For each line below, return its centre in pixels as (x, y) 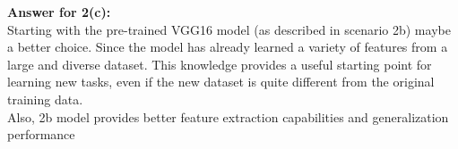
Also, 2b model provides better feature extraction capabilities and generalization (228, 116)
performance (41, 134)
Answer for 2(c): (59, 12)
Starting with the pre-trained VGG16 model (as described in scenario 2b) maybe (229, 29)
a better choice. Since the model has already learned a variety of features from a (228, 47)
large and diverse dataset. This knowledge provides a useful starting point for (220, 64)
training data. (45, 99)
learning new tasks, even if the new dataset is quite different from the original (221, 82)
